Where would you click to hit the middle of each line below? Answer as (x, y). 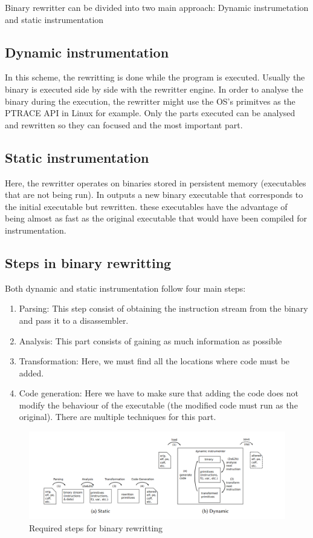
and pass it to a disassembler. (74, 320)
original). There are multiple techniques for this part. (118, 417)
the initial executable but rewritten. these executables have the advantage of (146, 206)
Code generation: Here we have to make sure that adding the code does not (159, 393)
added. (31, 372)
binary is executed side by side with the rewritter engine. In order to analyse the (154, 89)
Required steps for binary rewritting (96, 527)
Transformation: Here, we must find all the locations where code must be (154, 361)
